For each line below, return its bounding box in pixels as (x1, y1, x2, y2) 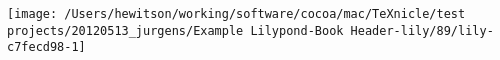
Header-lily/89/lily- (350, 23, 494, 38)
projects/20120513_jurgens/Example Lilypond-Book (7, 23, 344, 38)
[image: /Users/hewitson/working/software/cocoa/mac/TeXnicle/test (7, 7, 466, 21)
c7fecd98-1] (7, 40, 86, 55)
